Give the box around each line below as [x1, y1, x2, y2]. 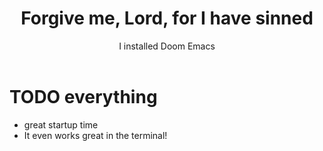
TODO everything [9, 85, 158, 108]
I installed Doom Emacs [118, 40, 216, 52]
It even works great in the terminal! [23, 129, 168, 141]
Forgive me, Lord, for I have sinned [20, 7, 314, 30]
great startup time [23, 118, 99, 131]
